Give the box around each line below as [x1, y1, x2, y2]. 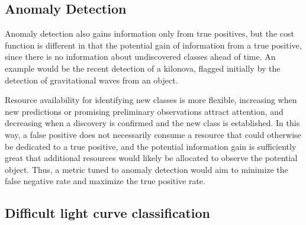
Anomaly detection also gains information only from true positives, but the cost [5, 27, 294, 40]
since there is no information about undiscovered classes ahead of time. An [5, 50, 276, 63]
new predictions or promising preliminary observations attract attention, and [5, 105, 284, 117]
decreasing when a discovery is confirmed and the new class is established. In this [5, 117, 300, 129]
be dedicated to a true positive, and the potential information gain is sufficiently [5, 140, 297, 152]
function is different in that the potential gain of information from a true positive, [5, 38, 302, 51]
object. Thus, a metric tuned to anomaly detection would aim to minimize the [5, 163, 288, 175]
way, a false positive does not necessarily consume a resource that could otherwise [5, 128, 301, 140]
